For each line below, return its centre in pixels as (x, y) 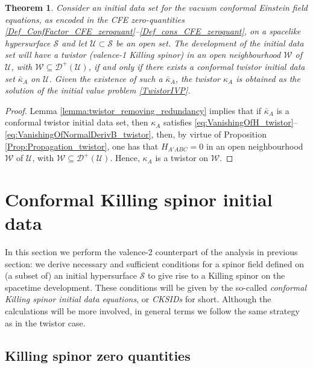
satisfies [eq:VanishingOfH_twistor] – (231, 122)
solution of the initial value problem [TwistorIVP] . (98, 90)
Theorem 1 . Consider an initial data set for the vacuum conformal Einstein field (156, 7)
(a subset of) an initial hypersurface (71, 275)
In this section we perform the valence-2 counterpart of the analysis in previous (151, 252)
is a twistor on (182, 158)
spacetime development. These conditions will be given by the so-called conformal (156, 287)
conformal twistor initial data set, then (77, 122)
